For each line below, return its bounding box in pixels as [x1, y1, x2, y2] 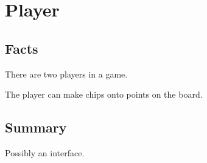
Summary [5, 118, 67, 137]
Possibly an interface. [5, 146, 85, 159]
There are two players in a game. [5, 67, 128, 80]
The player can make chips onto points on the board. [5, 88, 203, 101]
